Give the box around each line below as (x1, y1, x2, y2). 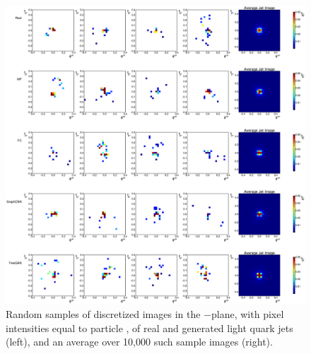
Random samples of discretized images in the (6, 306, 201, 321)
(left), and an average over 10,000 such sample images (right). (6, 334, 273, 349)
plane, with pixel (211, 306, 284, 321)
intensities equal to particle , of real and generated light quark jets (6, 320, 293, 335)
